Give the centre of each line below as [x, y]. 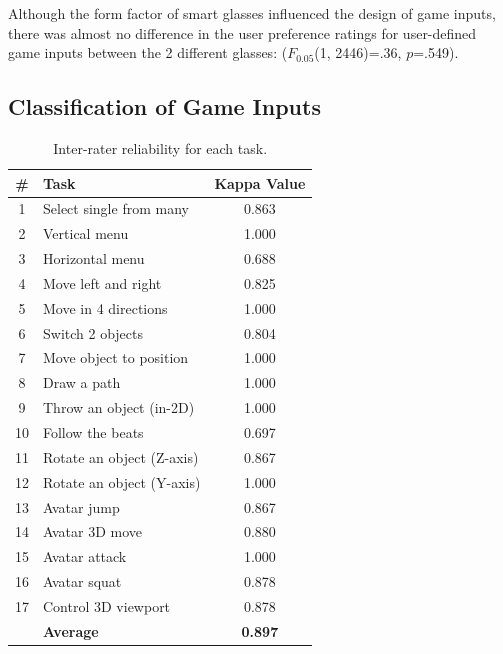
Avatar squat [82, 581]
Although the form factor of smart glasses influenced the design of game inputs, [252, 13]
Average [71, 630]
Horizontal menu [94, 258]
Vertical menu [86, 233]
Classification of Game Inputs [164, 106]
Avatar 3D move [92, 531]
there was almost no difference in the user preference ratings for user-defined [242, 32]
